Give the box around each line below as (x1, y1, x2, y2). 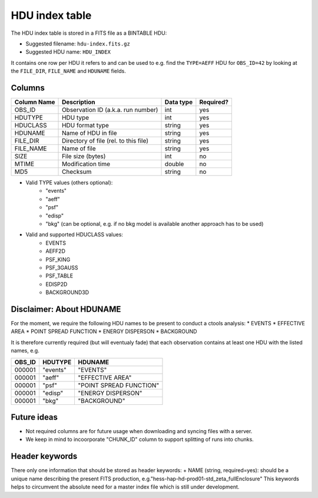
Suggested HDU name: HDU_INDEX (25, 48, 111, 55)
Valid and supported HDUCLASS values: (25, 231, 124, 238)
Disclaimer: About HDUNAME (11, 304, 121, 314)
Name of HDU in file (62, 129, 117, 137)
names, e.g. (11, 347, 39, 354)
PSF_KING (45, 256, 71, 263)
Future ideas (11, 412, 58, 422)
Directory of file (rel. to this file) (62, 137, 148, 145)
